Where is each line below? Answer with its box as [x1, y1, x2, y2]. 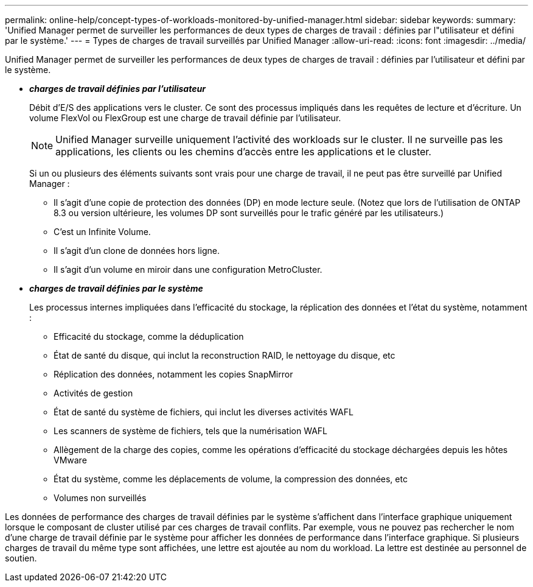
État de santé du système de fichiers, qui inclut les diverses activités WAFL [54, 407, 354, 417]
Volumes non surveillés [54, 493, 147, 503]
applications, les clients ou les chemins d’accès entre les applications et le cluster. [55, 146, 431, 158]
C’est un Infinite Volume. [54, 227, 151, 237]
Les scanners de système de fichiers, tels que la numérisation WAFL [54, 426, 327, 436]
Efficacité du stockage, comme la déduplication [54, 331, 244, 342]
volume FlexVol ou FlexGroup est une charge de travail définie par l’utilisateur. [29, 113, 341, 123]
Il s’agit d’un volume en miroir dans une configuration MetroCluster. [54, 264, 322, 275]
